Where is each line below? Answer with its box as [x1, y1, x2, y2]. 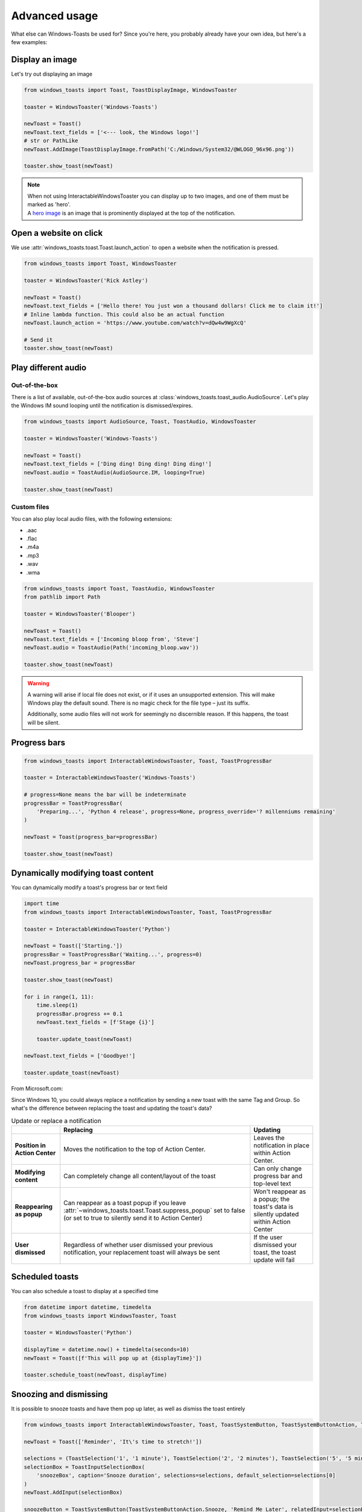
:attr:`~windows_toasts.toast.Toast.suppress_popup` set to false [63, 1206, 246, 1214]
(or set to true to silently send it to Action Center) [63, 1213, 203, 1222]
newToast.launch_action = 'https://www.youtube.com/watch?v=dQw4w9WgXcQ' [24, 319, 247, 327]
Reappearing [14, 1202, 53, 1211]
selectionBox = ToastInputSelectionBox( [24, 1464, 145, 1470]
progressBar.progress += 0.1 [36, 1010, 123, 1017]
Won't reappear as [253, 1187, 306, 1196]
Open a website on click [11, 228, 103, 238]
